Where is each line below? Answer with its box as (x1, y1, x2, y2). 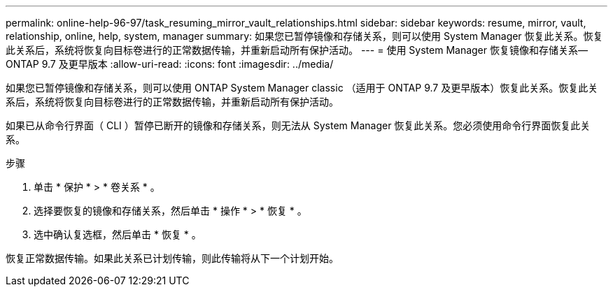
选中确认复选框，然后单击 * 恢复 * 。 (34, 228, 202, 240)
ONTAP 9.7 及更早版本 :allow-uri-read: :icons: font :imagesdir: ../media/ (6, 58, 334, 70)
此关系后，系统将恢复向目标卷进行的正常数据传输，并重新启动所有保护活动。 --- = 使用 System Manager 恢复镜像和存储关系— (6, 44, 588, 56)
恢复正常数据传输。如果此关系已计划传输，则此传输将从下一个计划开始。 (6, 252, 339, 264)
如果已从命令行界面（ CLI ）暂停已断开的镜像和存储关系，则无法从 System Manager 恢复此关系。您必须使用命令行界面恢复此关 (6, 119, 591, 131)
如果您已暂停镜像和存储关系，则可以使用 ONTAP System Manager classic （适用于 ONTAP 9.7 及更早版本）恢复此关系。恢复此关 (6, 82, 598, 94)
